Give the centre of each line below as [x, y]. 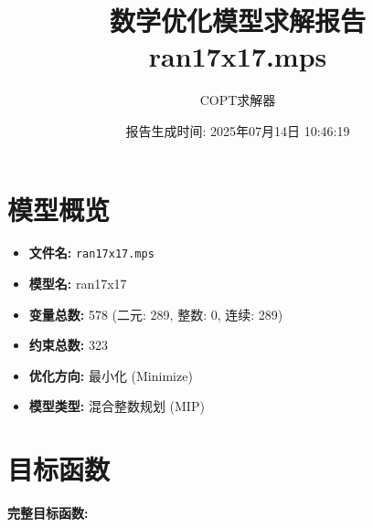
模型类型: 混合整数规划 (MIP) [117, 406]
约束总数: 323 [68, 345]
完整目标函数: [48, 513]
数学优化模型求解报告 [237, 21]
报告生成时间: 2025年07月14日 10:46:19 [238, 130]
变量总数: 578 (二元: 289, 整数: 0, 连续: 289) [156, 314]
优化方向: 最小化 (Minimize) [111, 375]
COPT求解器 [238, 100]
